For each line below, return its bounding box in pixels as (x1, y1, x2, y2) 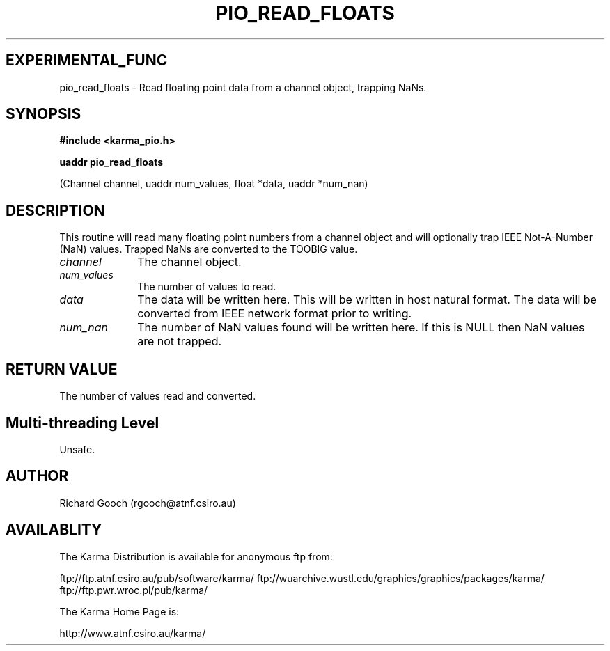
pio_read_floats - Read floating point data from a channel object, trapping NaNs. (59, 81, 427, 93)
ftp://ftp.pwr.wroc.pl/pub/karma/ (59, 583, 208, 596)
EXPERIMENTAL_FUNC (6, 52, 168, 70)
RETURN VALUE (6, 360, 118, 378)
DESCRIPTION (6, 201, 105, 219)
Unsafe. (59, 443, 95, 455)
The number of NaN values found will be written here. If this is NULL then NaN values (137, 320, 585, 335)
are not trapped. (137, 334, 222, 349)
